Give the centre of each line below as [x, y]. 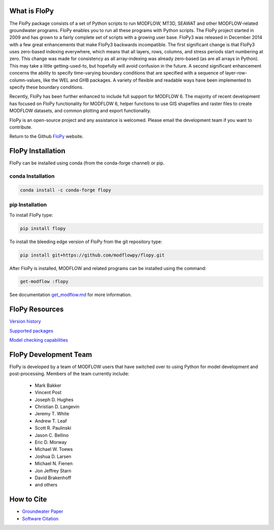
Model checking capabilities [39, 340]
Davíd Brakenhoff [53, 478]
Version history [25, 321]
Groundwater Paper [43, 511]
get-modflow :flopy [44, 281]
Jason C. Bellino [52, 435]
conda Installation [32, 176]
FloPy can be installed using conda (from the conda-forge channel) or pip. [87, 163]
